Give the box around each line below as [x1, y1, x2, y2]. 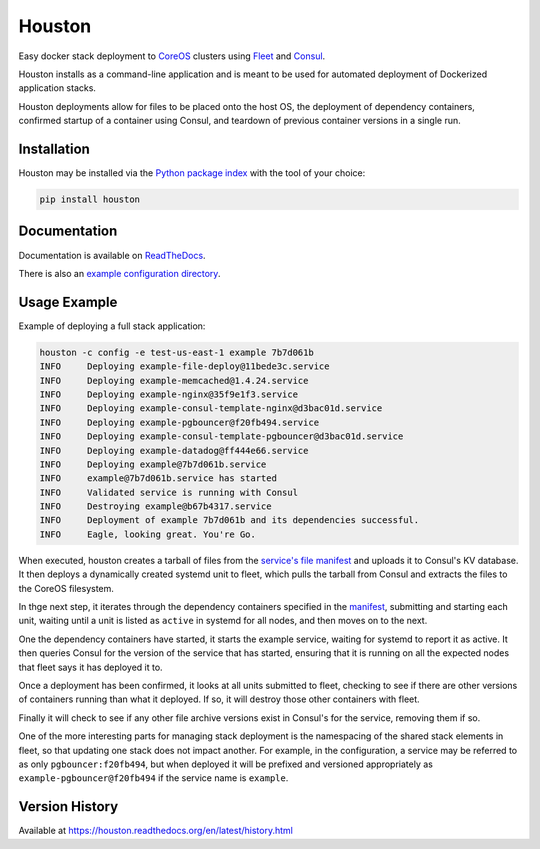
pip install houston [39, 194, 140, 205]
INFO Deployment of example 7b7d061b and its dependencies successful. [39, 515, 420, 526]
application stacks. [18, 82, 97, 94]
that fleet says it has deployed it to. [18, 661, 164, 673]
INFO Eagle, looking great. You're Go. [39, 528, 257, 540]
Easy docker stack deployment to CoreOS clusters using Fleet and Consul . [18, 50, 326, 62]
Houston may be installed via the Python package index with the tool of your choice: [18, 167, 366, 179]
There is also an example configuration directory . [18, 267, 221, 279]
